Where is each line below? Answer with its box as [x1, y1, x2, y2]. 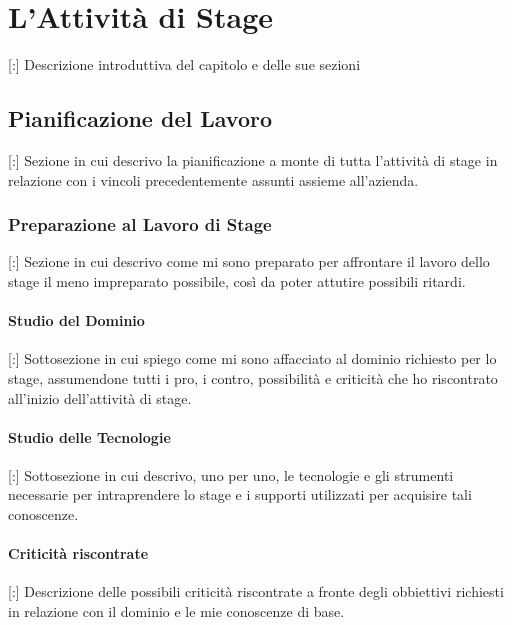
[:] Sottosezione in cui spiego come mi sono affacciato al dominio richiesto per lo [8, 348, 497, 369]
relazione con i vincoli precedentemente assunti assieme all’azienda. [8, 169, 419, 190]
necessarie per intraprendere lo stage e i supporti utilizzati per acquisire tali [8, 484, 472, 505]
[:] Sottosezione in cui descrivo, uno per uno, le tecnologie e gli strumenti [8, 464, 454, 485]
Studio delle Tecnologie [8, 426, 171, 447]
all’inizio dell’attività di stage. [8, 387, 192, 408]
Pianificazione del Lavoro [8, 103, 272, 134]
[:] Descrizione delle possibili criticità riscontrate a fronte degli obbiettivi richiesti [8, 581, 504, 602]
